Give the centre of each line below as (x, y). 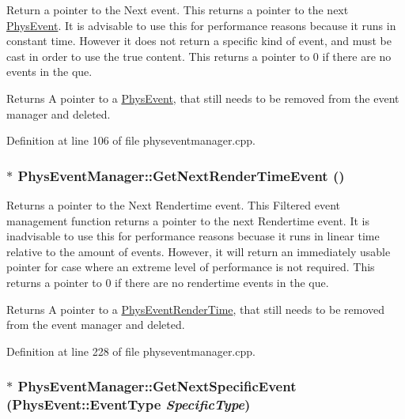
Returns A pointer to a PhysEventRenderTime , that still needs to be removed (196, 309)
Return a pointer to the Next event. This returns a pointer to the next (178, 9)
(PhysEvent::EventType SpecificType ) (129, 404)
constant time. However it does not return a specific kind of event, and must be (199, 41)
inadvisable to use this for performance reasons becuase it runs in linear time (193, 236)
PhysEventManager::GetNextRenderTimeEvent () (181, 175)
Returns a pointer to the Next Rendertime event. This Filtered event (174, 204)
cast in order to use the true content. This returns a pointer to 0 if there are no (199, 56)
